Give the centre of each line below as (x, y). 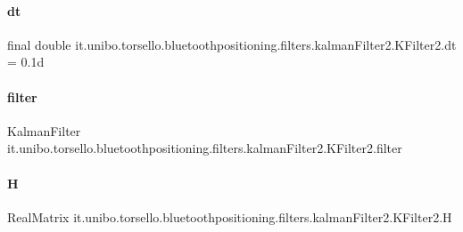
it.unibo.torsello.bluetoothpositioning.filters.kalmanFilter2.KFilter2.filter (205, 148)
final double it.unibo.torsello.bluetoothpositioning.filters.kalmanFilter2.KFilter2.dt (232, 44)
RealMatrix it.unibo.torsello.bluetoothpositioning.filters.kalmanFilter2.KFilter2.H (230, 216)
